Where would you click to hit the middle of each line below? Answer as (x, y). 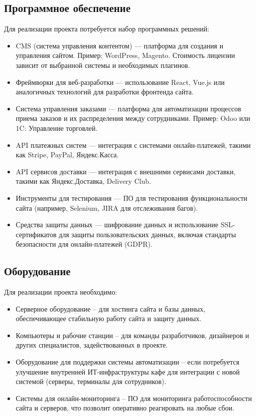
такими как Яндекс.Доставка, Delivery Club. (83, 181)
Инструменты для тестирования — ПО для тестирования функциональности (131, 198)
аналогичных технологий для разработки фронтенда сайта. (105, 92)
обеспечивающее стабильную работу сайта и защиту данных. (109, 318)
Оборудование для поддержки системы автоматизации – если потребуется (128, 362)
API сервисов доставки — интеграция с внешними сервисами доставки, (126, 171)
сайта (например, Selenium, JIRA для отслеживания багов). (107, 208)
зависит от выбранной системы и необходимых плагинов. (103, 65)
